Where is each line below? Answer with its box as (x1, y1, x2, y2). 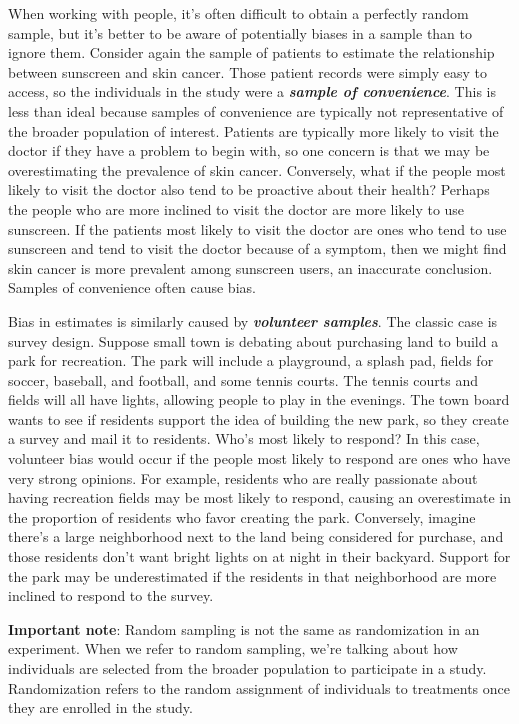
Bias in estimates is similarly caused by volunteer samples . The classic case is (8, 310, 498, 331)
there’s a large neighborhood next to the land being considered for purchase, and (8, 526, 504, 547)
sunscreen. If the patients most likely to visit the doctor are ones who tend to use (8, 218, 507, 239)
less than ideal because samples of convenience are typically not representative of (8, 100, 504, 121)
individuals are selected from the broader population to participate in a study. (8, 658, 487, 678)
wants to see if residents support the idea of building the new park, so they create (8, 408, 509, 429)
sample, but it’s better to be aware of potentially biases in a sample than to (8, 22, 473, 43)
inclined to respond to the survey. (8, 585, 214, 606)
